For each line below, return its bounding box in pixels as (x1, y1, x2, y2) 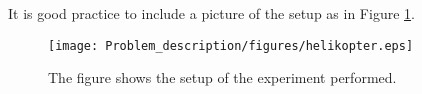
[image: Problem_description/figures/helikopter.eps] (48, 38, 414, 53)
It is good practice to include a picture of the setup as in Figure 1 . (8, 3, 415, 23)
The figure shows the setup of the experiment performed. (48, 67, 397, 88)
